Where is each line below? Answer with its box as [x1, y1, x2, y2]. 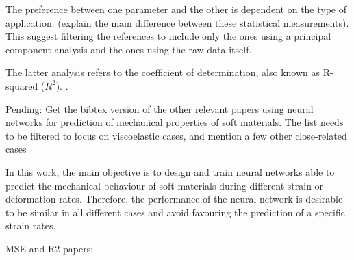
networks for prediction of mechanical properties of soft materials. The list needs [5, 115, 344, 129]
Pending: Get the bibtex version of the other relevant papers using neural [5, 101, 314, 116]
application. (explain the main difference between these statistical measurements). [5, 15, 349, 29]
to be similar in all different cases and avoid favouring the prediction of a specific [5, 205, 345, 219]
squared [5, 78, 38, 92]
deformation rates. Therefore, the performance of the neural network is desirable [5, 192, 343, 206]
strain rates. [5, 218, 56, 233]
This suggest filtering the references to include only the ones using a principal [5, 29, 331, 43]
